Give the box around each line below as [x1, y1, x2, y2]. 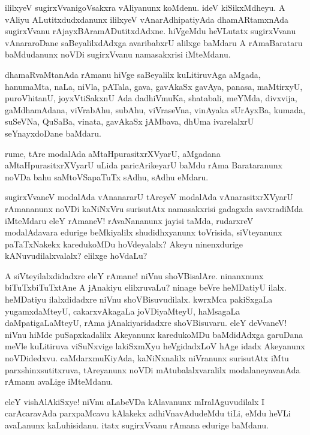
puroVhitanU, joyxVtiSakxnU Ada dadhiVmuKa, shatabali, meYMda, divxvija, [5, 92, 297, 104]
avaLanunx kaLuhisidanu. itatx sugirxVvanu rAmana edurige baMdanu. [5, 419, 269, 431]
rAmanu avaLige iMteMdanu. [5, 375, 113, 388]
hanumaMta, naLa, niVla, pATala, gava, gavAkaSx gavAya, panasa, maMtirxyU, [5, 80, 303, 92]
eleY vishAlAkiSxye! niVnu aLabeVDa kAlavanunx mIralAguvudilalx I [5, 395, 265, 407]
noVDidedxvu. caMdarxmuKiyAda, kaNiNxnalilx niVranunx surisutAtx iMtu [5, 352, 289, 364]
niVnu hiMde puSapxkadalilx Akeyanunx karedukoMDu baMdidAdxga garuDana [5, 328, 303, 340]
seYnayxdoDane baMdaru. [5, 126, 101, 139]
